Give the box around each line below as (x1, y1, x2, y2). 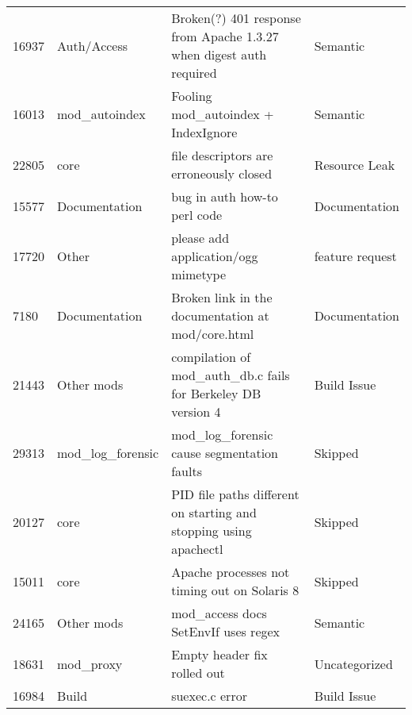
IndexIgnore (171, 123, 238, 141)
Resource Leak (314, 155, 395, 174)
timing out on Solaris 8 (171, 581, 299, 599)
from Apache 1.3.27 (171, 27, 279, 45)
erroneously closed (171, 164, 273, 183)
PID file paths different (171, 485, 299, 503)
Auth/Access (57, 36, 128, 55)
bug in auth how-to (171, 187, 278, 206)
